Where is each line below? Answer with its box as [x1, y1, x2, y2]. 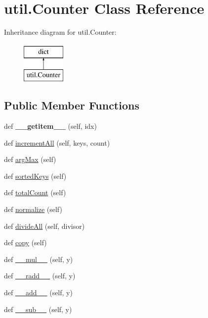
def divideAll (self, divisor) [4, 220, 85, 231]
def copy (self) [4, 237, 47, 248]
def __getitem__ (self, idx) [4, 121, 97, 131]
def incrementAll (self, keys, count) [4, 137, 110, 148]
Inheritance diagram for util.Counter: [4, 27, 117, 37]
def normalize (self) [4, 204, 62, 214]
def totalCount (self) [4, 187, 66, 198]
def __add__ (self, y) [4, 287, 73, 298]
